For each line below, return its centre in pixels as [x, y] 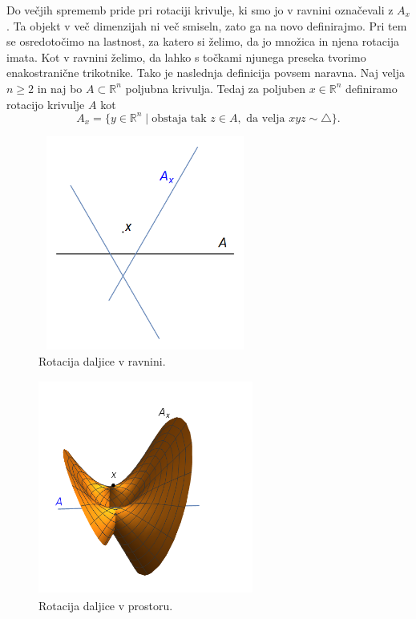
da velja [266, 118]
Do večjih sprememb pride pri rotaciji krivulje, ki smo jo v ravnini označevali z [200, 10]
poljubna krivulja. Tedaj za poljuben [215, 88]
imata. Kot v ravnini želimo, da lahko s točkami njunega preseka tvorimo [186, 57]
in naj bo [60, 88]
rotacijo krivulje [46, 104]
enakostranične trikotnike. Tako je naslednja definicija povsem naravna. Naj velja [206, 73]
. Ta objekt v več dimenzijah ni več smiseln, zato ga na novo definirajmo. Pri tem [207, 25]
